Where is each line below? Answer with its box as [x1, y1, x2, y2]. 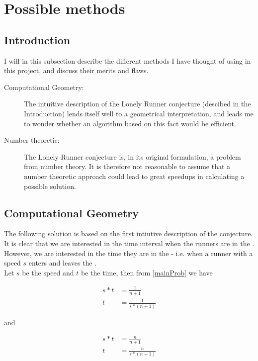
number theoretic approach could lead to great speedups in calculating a [24, 171, 245, 181]
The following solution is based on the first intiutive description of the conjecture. [4, 228, 253, 239]
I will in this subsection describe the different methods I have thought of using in [4, 55, 251, 66]
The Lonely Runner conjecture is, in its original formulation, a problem [24, 151, 241, 162]
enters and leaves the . [28, 258, 97, 268]
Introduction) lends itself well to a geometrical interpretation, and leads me [24, 108, 254, 118]
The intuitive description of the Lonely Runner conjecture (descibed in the [24, 98, 251, 109]
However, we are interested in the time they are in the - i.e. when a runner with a [4, 248, 253, 258]
